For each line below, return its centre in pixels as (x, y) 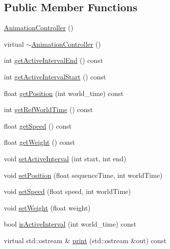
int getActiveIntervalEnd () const (54, 60)
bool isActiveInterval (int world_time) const (70, 224)
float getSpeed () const (38, 125)
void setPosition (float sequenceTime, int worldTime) (83, 175)
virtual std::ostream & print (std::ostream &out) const (85, 240)
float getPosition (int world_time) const (64, 93)
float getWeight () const (39, 142)
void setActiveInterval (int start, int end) (65, 158)
